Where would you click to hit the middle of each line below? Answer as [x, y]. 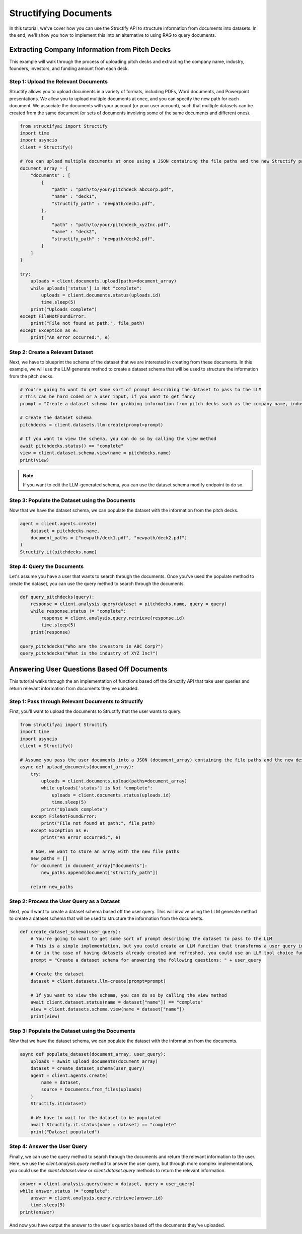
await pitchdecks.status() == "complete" [72, 446]
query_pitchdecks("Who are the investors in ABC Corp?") [92, 646]
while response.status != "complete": [78, 611]
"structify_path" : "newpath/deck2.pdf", [103, 239]
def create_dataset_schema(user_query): [70, 932]
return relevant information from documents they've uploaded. [74, 688]
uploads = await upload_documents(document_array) [94, 1061]
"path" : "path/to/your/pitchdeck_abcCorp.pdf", [113, 190]
